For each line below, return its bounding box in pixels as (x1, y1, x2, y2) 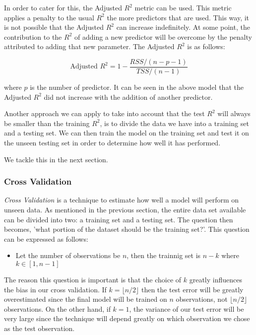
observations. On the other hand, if (4, 303, 111, 314)
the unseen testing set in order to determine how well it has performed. (4, 137, 221, 147)
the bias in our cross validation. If (4, 284, 107, 294)
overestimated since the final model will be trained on (4, 294, 167, 304)
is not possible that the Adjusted (4, 22, 104, 32)
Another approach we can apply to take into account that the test (4, 108, 205, 119)
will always (217, 108, 251, 119)
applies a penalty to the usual (4, 12, 94, 22)
